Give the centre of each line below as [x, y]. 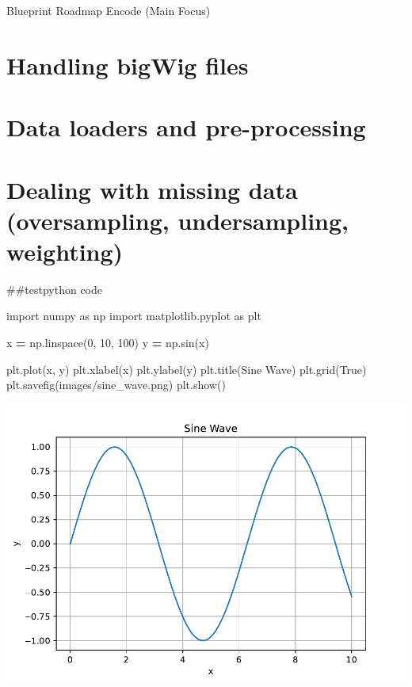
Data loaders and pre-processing [186, 127]
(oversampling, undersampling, [178, 220]
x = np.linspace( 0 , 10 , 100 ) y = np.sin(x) [108, 343]
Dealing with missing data [152, 189]
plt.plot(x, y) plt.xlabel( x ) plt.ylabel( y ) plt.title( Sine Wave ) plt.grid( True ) [187, 369]
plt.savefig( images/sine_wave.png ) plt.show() [116, 385]
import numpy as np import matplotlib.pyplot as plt [134, 316]
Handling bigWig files [128, 65]
